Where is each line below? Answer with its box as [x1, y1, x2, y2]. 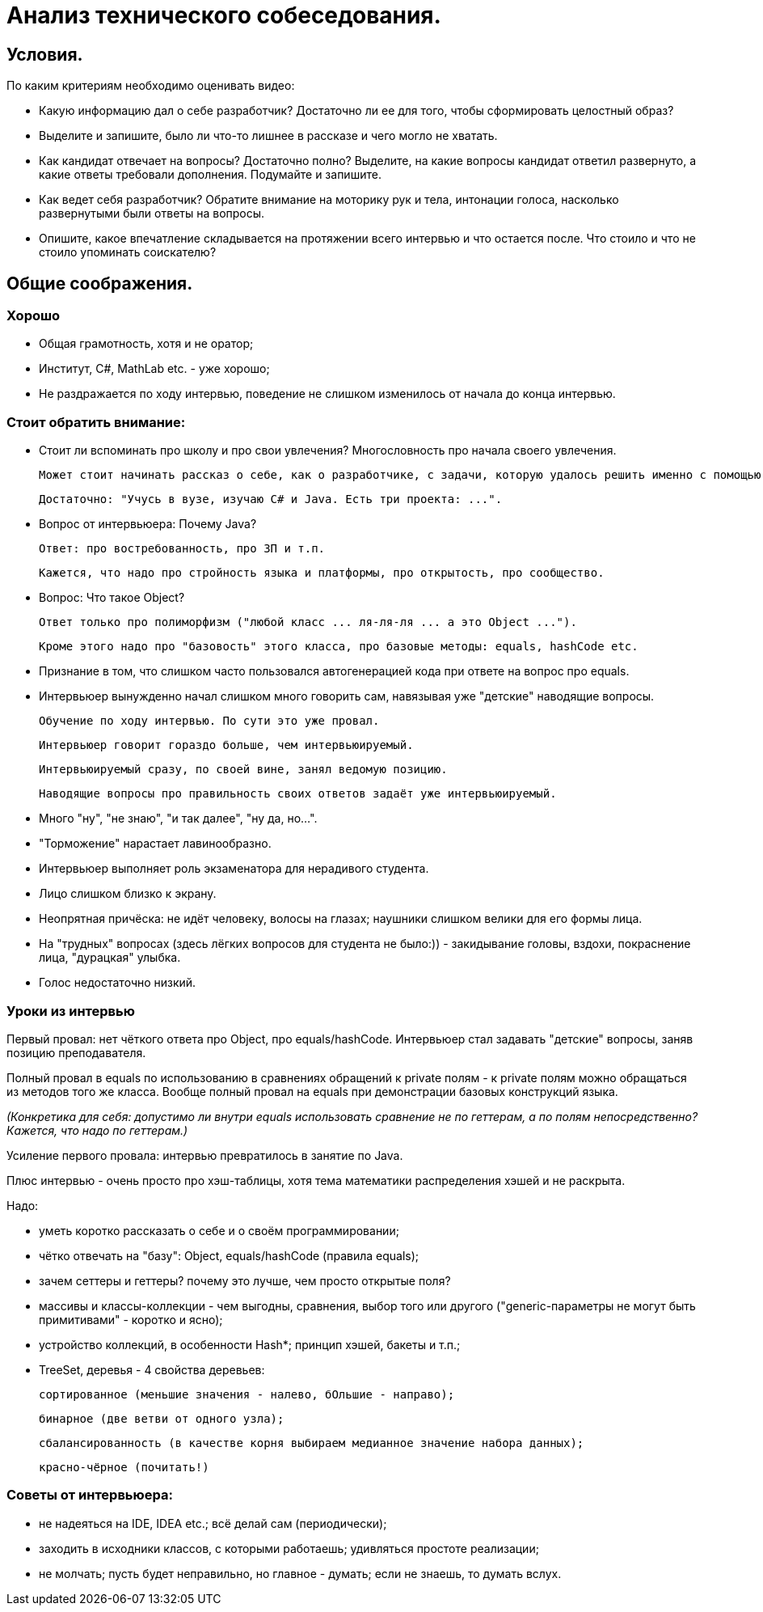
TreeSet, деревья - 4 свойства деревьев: [39, 1362, 265, 1377]
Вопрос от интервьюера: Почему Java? [39, 517, 257, 531]
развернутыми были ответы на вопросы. [39, 206, 265, 221]
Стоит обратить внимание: [6, 413, 186, 430]
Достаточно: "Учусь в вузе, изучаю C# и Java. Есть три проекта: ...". [39, 493, 503, 506]
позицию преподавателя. [6, 1045, 146, 1060]
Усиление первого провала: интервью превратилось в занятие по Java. [6, 1148, 403, 1162]
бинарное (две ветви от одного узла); [39, 1411, 285, 1425]
